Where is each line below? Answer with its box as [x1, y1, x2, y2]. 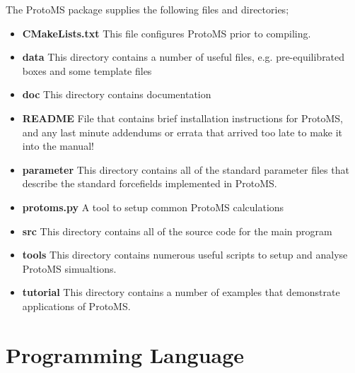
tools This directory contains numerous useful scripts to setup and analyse [22, 247, 348, 262]
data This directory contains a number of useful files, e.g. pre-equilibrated [22, 49, 345, 64]
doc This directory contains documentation [22, 87, 211, 102]
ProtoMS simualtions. [22, 261, 117, 276]
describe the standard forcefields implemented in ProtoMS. [22, 176, 277, 191]
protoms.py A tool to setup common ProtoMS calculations [22, 199, 284, 214]
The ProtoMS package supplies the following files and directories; [6, 2, 289, 16]
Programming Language [6, 340, 245, 369]
